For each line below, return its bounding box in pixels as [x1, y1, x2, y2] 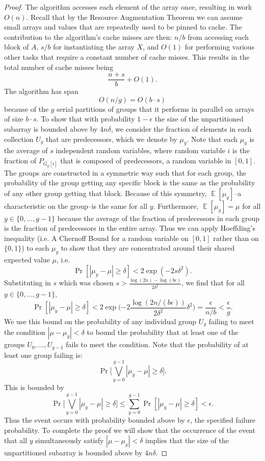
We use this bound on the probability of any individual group [4, 316, 197, 326]
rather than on [213, 232, 259, 243]
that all [4, 435, 28, 446]
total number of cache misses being [4, 61, 114, 72]
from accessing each [188, 31, 249, 42]
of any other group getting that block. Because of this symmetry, [4, 187, 207, 198]
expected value [4, 254, 50, 265]
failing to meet [208, 316, 254, 326]
